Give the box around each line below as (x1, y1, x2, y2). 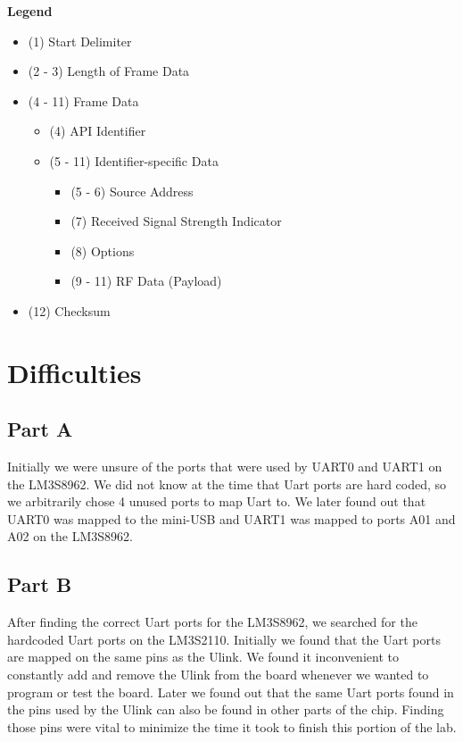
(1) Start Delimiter (28, 31, 132, 50)
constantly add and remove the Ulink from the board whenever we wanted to (7, 665, 429, 684)
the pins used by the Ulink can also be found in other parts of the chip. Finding (7, 700, 444, 719)
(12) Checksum (28, 301, 111, 320)
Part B (7, 571, 72, 598)
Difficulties (7, 354, 142, 390)
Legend (7, 2, 53, 20)
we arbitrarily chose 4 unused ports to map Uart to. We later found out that (7, 492, 426, 511)
